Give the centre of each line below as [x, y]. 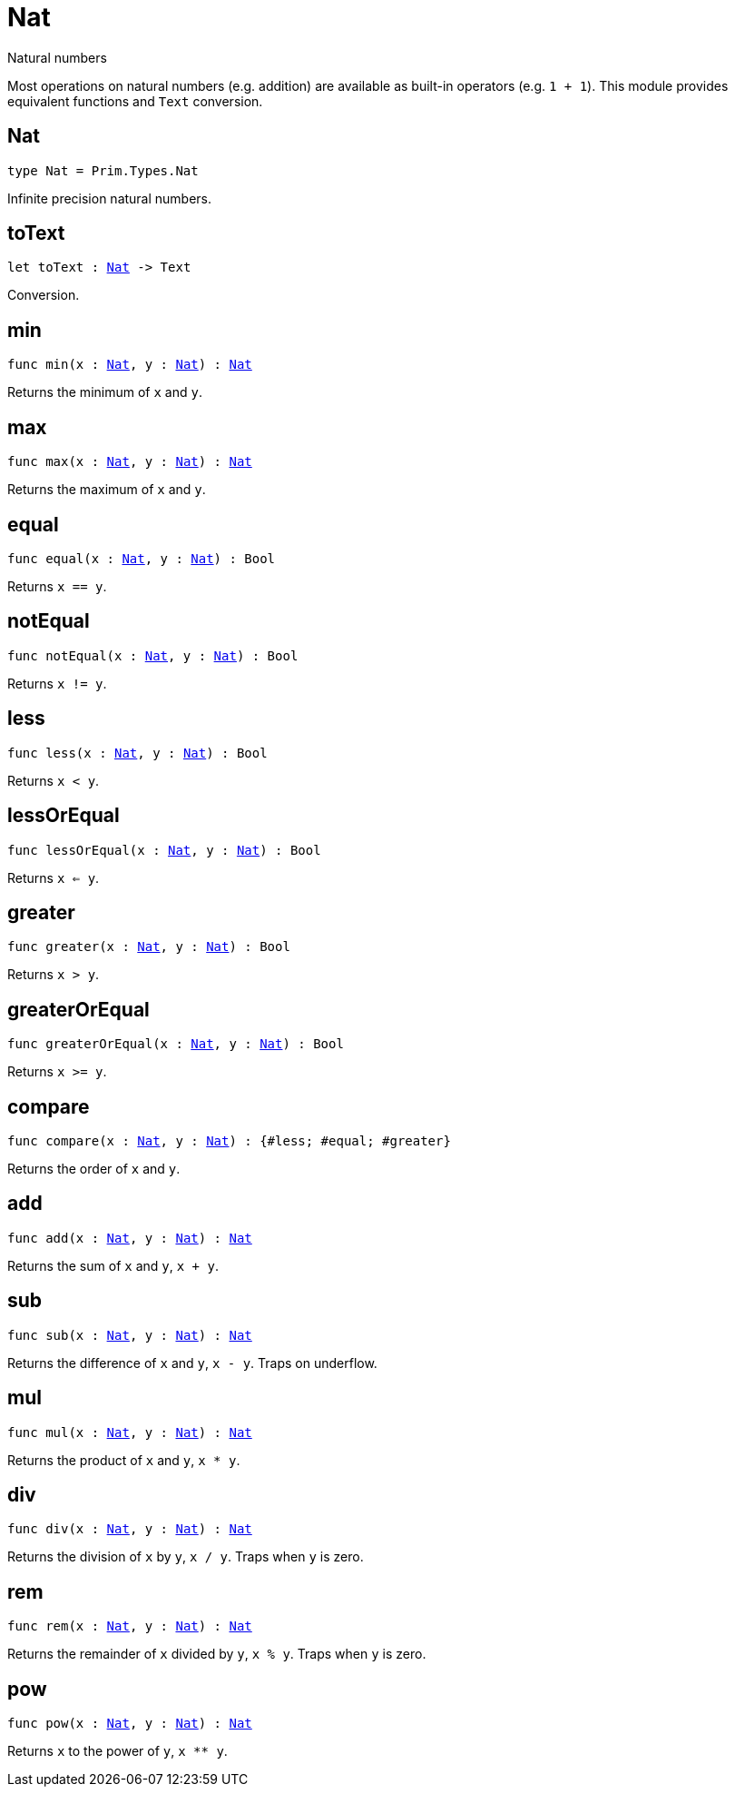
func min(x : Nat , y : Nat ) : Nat [130, 365]
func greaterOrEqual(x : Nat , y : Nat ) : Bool [176, 1044]
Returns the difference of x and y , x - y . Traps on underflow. [192, 1363]
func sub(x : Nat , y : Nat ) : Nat [130, 1335]
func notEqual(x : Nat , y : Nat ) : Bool [153, 655]
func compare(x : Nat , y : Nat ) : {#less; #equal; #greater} [229, 1141]
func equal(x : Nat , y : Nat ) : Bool [142, 558]
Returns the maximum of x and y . [107, 490]
